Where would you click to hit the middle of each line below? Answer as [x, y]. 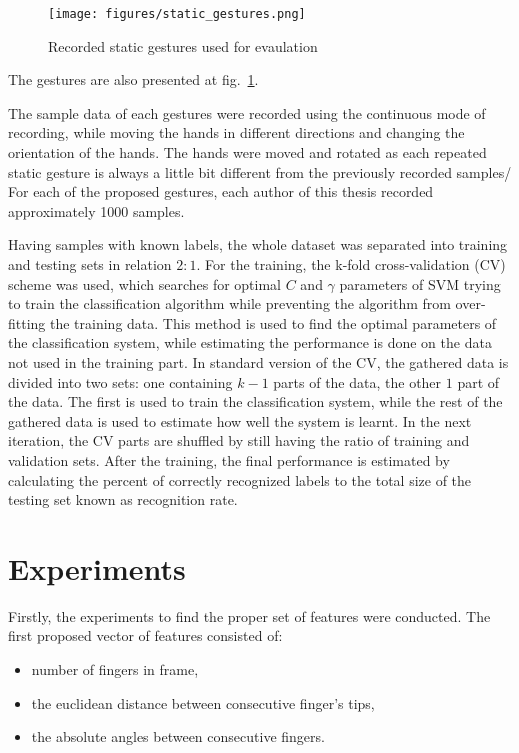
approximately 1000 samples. [96, 210]
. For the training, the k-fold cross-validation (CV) [351, 264]
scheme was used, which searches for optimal [145, 283]
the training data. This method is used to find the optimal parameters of [273, 322]
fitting [27, 322]
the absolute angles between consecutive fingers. [178, 736]
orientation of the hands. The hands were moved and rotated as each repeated [247, 152]
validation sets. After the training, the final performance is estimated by [229, 459]
